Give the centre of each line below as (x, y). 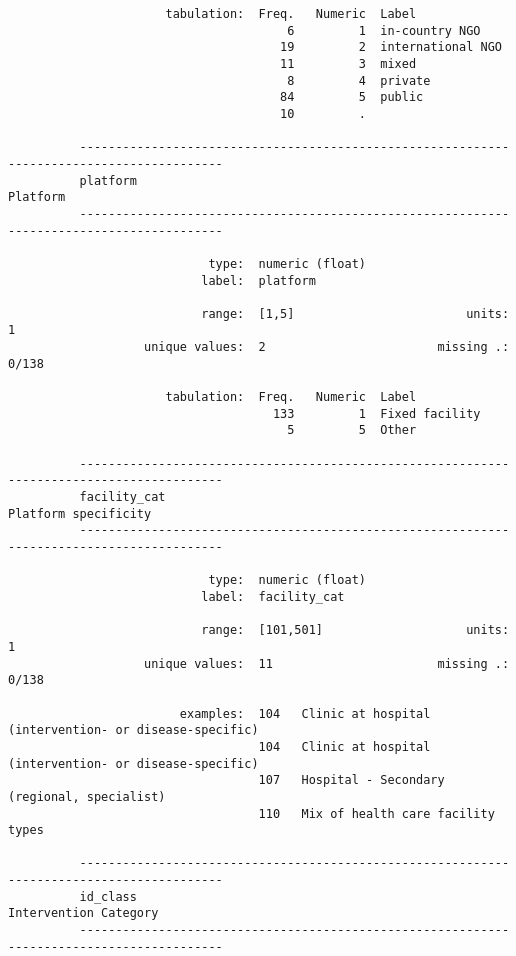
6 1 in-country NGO (384, 30)
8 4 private (359, 80)
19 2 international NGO (391, 47)
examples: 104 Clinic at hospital (305, 713)
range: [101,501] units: (355, 630)
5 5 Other (352, 430)
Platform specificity (80, 513)
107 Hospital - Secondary (351, 780)
